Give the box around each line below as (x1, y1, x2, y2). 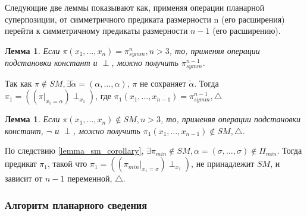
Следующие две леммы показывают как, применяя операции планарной (5, 1, 265, 13)
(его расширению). (212, 24, 281, 37)
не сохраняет (139, 77, 186, 89)
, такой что (48, 157, 87, 170)
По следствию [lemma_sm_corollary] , (5, 144, 144, 157)
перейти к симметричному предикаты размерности (5, 24, 188, 37)
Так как (5, 77, 32, 89)
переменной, (67, 172, 112, 185)
